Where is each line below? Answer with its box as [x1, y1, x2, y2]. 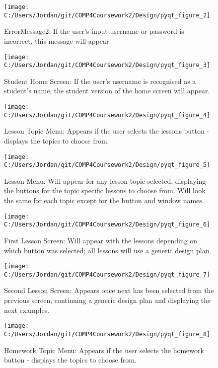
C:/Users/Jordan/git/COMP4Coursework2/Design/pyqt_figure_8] [4, 330, 211, 338]
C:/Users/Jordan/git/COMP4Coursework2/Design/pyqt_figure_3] [4, 62, 211, 69]
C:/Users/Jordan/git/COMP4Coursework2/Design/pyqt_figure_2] [4, 11, 211, 19]
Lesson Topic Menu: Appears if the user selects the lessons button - [4, 126, 210, 136]
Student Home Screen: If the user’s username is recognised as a [4, 75, 196, 86]
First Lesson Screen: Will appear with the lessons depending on [4, 235, 198, 245]
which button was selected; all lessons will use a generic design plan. [4, 245, 212, 255]
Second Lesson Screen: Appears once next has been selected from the [4, 285, 214, 295]
